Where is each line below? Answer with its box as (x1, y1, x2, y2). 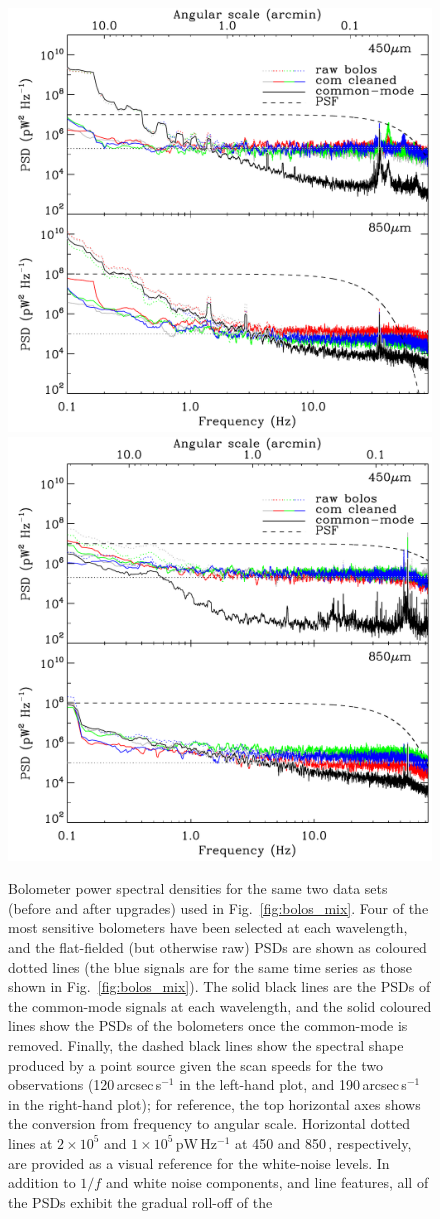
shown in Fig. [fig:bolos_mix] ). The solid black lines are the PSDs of (8, 976, 431, 997)
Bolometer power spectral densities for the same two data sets (8, 878, 388, 899)
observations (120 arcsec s (8, 1074, 162, 1095)
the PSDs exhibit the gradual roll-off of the (8, 1191, 273, 1212)
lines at (8, 1132, 53, 1153)
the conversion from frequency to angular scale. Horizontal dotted (8, 1113, 411, 1134)
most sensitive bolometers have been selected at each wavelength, (8, 917, 408, 938)
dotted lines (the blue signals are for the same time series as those (8, 956, 412, 977)
